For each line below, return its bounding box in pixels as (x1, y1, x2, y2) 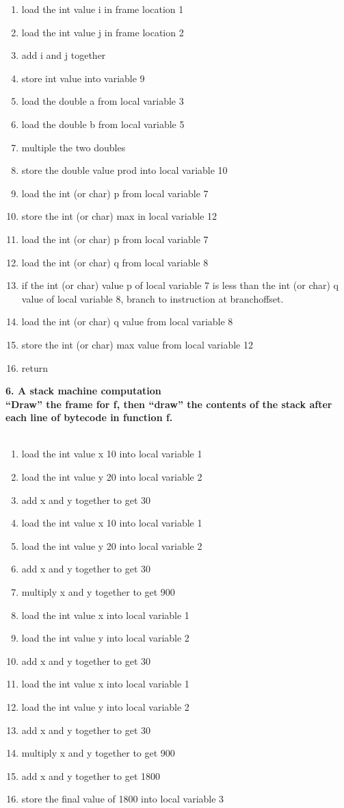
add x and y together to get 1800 (21, 768, 161, 783)
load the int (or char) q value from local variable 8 (21, 314, 233, 329)
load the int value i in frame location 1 (21, 2, 184, 16)
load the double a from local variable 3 (21, 94, 184, 108)
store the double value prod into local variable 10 (21, 163, 228, 177)
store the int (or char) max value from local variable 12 (21, 337, 253, 351)
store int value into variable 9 (21, 71, 145, 85)
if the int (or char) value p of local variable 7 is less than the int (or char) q (21, 278, 339, 292)
